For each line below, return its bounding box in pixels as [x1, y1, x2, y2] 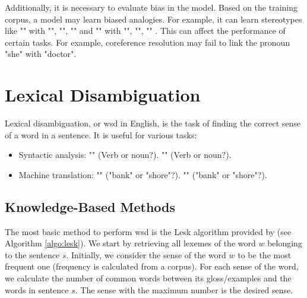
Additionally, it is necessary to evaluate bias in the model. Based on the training [5, 1, 297, 13]
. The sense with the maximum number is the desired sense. [75, 283, 293, 296]
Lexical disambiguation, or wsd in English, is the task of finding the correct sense [5, 117, 301, 129]
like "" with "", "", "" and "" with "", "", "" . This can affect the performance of [5, 24, 286, 37]
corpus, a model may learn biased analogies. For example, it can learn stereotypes [5, 12, 302, 25]
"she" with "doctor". [5, 47, 77, 60]
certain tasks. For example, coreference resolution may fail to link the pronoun [5, 36, 290, 48]
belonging [267, 237, 302, 249]
